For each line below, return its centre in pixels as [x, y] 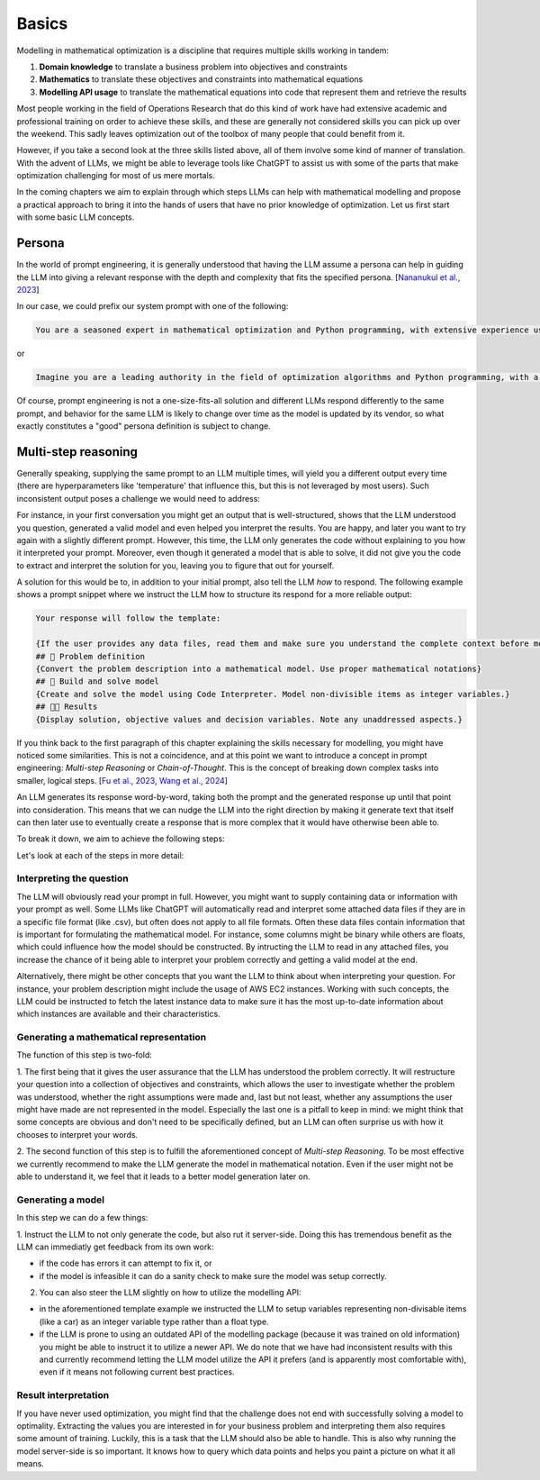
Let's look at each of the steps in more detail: [100, 855]
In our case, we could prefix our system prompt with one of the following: [153, 306]
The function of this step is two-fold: [85, 1055]
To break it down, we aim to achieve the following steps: [121, 839]
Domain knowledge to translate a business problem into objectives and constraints [193, 67]
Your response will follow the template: [128, 618]
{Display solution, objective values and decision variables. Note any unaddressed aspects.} [249, 719]
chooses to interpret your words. [77, 1134]
